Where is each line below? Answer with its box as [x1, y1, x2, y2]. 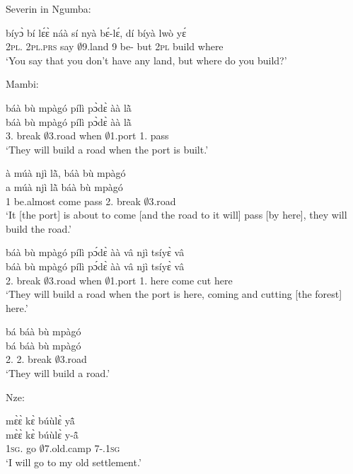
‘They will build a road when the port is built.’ [6, 141, 209, 156]
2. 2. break [6, 352, 52, 366]
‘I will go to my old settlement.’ [6, 455, 141, 470]
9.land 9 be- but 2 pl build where [82, 39, 224, 54]
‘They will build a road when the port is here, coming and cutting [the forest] [6, 287, 342, 301]
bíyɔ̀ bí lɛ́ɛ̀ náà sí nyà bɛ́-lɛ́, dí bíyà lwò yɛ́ [6, 25, 187, 40]
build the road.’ [6, 221, 72, 236]
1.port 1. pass [110, 128, 169, 143]
